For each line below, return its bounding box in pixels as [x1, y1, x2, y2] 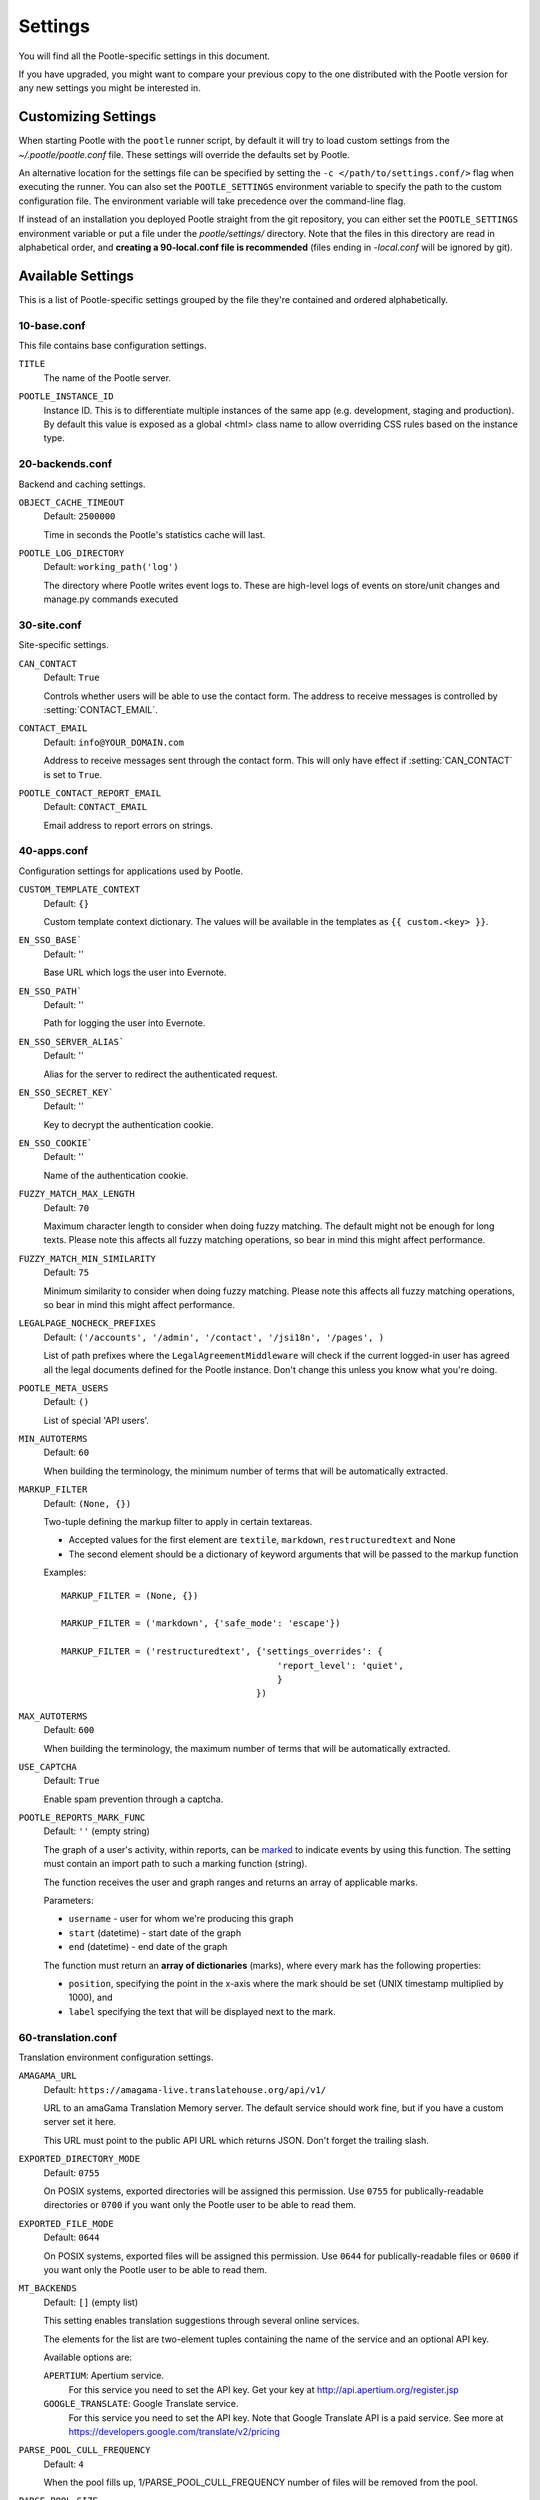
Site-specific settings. [18, 639, 109, 651]
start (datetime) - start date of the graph [68, 1926, 242, 1939]
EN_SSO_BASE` [18, 935, 83, 946]
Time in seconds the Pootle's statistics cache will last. [43, 528, 266, 540]
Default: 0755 [43, 2166, 100, 2179]
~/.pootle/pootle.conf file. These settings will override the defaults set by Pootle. [18, 148, 350, 160]
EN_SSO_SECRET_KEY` [18, 1086, 114, 1098]
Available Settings [18, 267, 135, 284]
